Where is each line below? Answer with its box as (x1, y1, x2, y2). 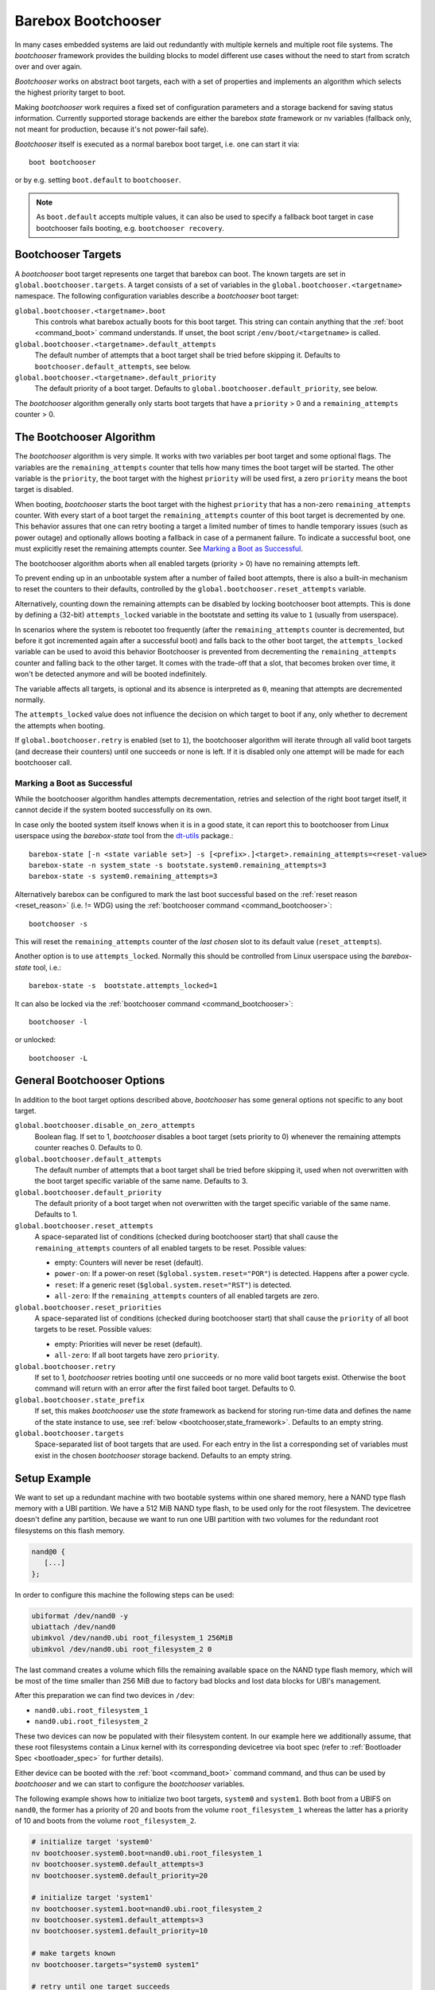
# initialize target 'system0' (31, 1837, 154, 1847)
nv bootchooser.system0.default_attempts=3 (31, 1859, 204, 1869)
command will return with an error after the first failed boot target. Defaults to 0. (34, 1383, 296, 1393)
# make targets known (31, 1949, 116, 1958)
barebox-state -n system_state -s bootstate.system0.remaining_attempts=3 (29, 860, 327, 869)
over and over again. (14, 62, 83, 72)
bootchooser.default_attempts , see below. (34, 361, 192, 371)
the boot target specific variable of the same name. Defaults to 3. (34, 1176, 248, 1186)
